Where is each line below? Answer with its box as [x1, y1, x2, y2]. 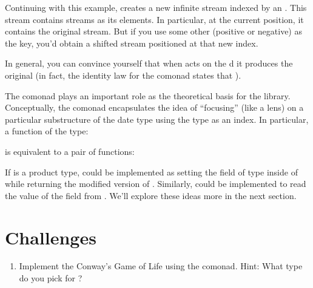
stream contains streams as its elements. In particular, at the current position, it [5, 13, 304, 25]
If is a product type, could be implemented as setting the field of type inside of [5, 165, 298, 178]
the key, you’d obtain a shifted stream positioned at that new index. [5, 36, 258, 49]
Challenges [5, 224, 96, 249]
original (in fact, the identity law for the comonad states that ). [5, 68, 241, 81]
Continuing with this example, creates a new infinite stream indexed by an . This [5, 1, 307, 13]
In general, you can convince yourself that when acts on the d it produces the [5, 57, 293, 70]
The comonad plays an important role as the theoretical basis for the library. [5, 89, 291, 102]
